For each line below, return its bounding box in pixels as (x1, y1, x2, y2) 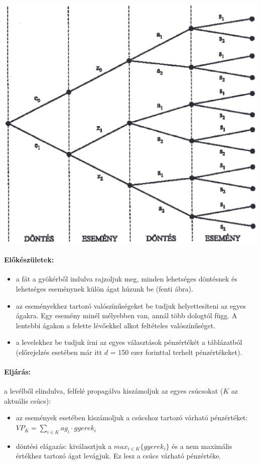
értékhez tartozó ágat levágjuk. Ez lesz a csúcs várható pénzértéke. (16, 450, 221, 461)
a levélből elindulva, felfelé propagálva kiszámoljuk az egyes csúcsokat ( (4, 386, 223, 396)
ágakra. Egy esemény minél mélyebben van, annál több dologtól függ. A (16, 310, 237, 321)
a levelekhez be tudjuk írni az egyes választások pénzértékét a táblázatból (16, 337, 242, 347)
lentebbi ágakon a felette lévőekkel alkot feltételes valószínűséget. (16, 320, 216, 330)
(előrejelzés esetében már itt (16, 346, 102, 357)
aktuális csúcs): (4, 395, 51, 406)
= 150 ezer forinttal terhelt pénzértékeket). (110, 346, 242, 357)
